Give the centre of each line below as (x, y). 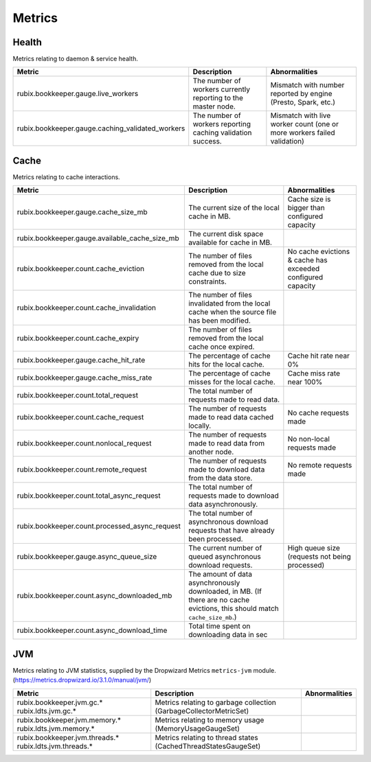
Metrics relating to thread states (206, 737)
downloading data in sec (228, 635)
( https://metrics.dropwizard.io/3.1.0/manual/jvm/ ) (82, 680)
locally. (200, 426)
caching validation (222, 132)
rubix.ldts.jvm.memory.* (56, 728)
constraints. (207, 281)
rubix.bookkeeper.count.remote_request (82, 470)
